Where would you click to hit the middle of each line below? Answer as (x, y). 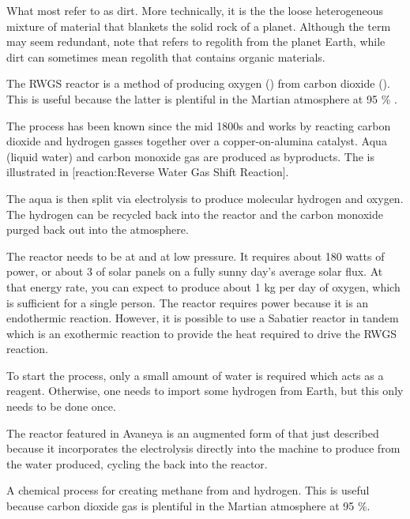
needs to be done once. (61, 406)
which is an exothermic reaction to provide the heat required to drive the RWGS (202, 333)
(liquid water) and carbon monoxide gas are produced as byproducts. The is (191, 156)
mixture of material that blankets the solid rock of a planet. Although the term (199, 26)
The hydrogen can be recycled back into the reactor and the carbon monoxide (195, 214)
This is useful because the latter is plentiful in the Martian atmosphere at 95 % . (202, 98)
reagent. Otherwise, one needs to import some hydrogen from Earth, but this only (205, 391)
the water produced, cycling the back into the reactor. (137, 463)
